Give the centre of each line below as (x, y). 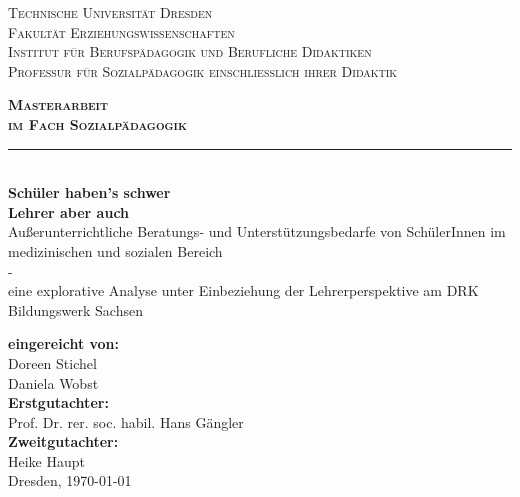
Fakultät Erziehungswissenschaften (121, 31)
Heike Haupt (46, 460)
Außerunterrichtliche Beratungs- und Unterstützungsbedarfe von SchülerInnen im (257, 231)
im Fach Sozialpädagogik (97, 123)
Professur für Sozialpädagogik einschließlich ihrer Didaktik (203, 70)
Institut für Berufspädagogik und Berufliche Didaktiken (190, 51)
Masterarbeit (58, 104)
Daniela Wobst (53, 382)
